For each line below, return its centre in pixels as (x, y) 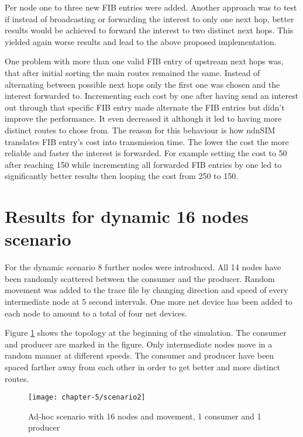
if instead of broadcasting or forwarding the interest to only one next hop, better (149, 18)
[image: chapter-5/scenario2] (87, 398)
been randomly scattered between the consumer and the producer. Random (140, 278)
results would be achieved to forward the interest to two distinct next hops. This (149, 30)
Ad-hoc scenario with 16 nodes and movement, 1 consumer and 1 (145, 416)
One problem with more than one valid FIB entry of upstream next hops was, (144, 61)
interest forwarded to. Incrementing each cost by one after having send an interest (152, 96)
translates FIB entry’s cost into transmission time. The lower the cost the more (147, 141)
